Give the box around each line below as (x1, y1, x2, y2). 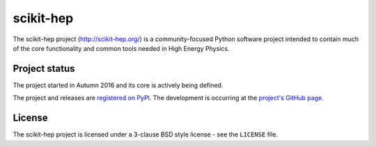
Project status (13, 63, 76, 75)
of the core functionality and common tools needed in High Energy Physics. (13, 44, 230, 52)
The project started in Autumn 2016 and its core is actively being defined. (13, 81, 224, 89)
